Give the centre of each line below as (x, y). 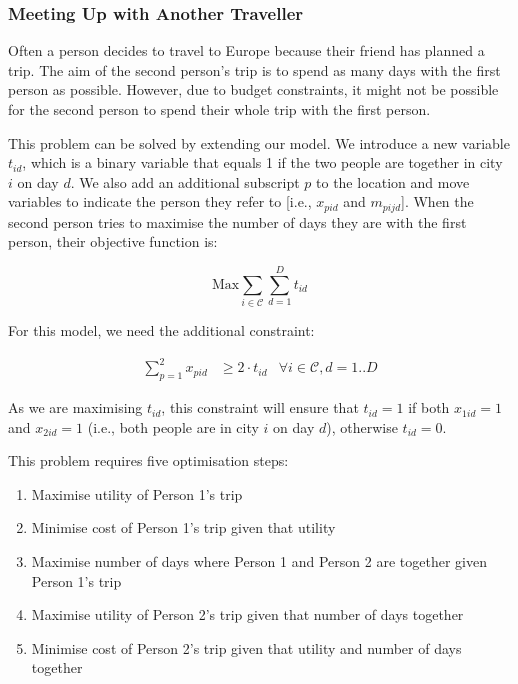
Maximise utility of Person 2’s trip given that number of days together (247, 614)
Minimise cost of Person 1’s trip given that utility (183, 527)
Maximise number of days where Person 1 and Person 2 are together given (259, 561)
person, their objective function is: (113, 241)
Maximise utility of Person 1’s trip (137, 493)
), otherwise (362, 426)
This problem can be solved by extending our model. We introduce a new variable (259, 142)
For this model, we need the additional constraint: (161, 330)
